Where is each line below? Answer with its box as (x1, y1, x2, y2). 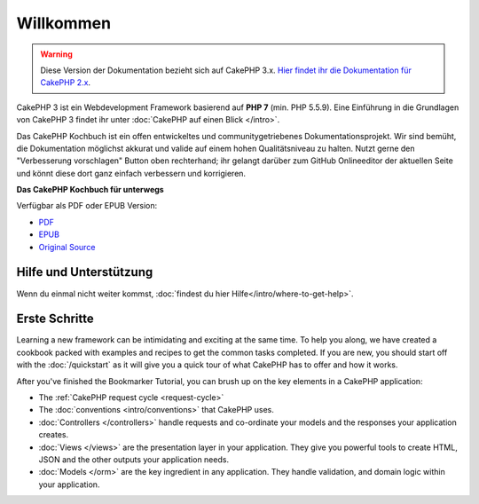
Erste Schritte (16, 311, 95, 327)
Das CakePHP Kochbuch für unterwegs (16, 185, 164, 195)
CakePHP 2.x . (40, 77, 91, 88)
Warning (40, 49, 73, 59)
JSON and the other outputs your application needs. (38, 453, 230, 465)
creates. (38, 429, 69, 440)
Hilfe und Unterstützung (16, 264, 153, 280)
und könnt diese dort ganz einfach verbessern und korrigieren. (16, 168, 247, 178)
